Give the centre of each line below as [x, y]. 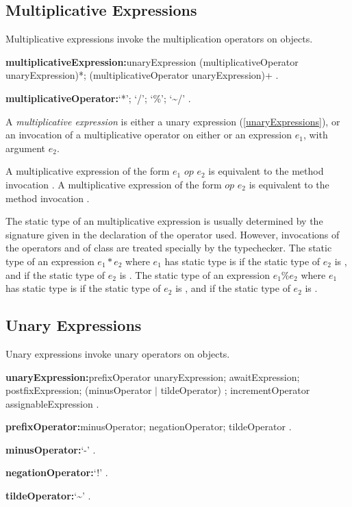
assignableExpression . [52, 403]
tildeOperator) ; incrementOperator [235, 390]
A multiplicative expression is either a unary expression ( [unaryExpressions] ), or [173, 121]
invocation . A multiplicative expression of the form [114, 184]
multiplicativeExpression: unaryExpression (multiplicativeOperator [152, 61]
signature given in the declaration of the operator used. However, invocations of [173, 234]
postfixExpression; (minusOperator [79, 390]
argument [25, 148]
